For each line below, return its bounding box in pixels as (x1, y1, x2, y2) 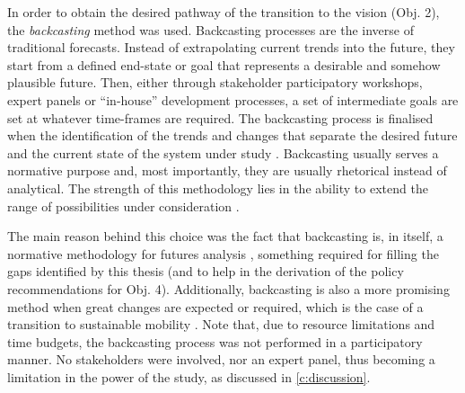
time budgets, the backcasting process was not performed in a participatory (7, 332, 423, 351)
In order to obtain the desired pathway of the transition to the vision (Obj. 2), (7, 3, 440, 21)
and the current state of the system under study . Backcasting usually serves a (7, 143, 439, 162)
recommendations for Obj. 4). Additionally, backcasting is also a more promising (7, 279, 450, 298)
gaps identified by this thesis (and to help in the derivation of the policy (7, 262, 404, 281)
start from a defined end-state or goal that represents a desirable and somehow (7, 55, 441, 74)
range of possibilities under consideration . (7, 196, 240, 215)
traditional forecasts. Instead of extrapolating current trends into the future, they (7, 38, 455, 57)
